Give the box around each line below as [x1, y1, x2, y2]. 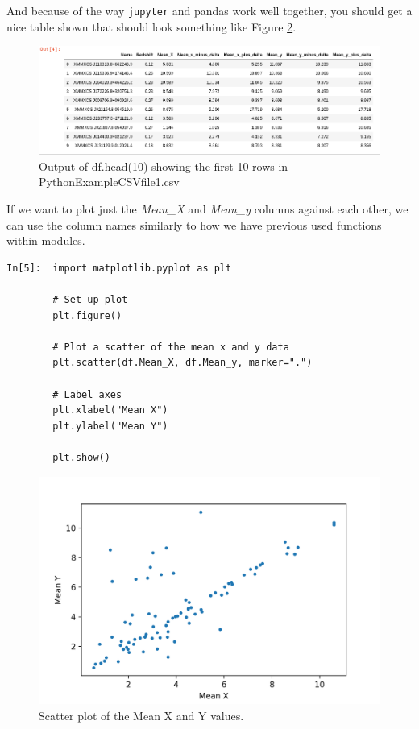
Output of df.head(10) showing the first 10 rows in [39, 157, 288, 174]
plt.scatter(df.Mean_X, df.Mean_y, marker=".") [52, 357, 313, 369]
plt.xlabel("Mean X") [52, 404, 168, 416]
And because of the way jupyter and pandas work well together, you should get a [6, 2, 413, 19]
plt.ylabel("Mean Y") [52, 420, 168, 432]
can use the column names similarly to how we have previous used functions [6, 216, 382, 233]
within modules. [6, 232, 85, 249]
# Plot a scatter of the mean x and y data [52, 341, 289, 353]
